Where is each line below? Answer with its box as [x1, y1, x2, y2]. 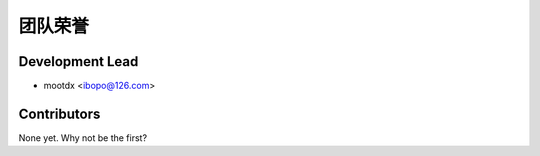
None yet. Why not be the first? [18, 131, 148, 144]
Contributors [18, 105, 101, 122]
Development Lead [18, 53, 139, 70]
